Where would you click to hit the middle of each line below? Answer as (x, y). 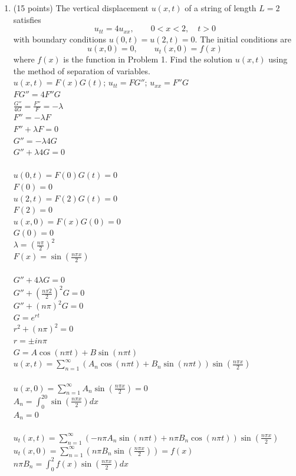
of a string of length (221, 8)
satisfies (27, 19)
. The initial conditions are (243, 39)
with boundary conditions (60, 39)
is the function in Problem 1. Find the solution (148, 59)
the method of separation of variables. (82, 70)
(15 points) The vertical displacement (81, 8)
